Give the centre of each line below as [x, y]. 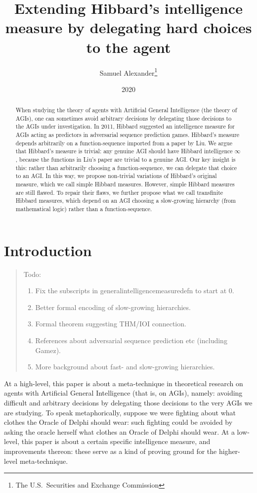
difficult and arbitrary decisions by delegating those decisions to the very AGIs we [128, 402]
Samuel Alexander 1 [128, 72]
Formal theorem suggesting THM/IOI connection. [111, 324]
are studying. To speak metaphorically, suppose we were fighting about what [120, 412]
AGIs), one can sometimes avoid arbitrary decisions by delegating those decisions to [124, 118]
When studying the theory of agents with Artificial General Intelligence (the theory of [126, 110]
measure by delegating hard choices [128, 27]
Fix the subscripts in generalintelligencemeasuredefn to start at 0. [135, 291]
